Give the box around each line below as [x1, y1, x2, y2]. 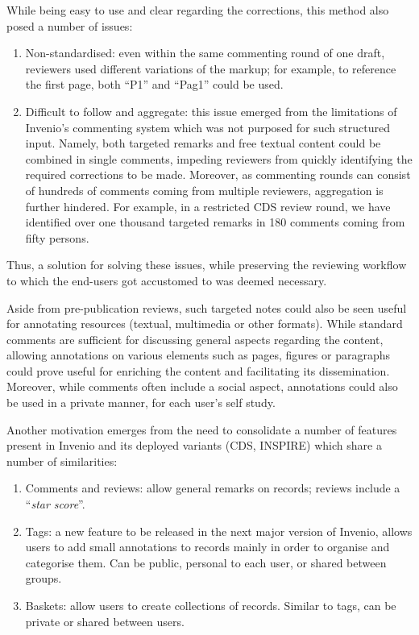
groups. [25, 570, 62, 587]
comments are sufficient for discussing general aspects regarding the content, [6, 330, 384, 347]
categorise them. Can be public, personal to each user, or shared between [25, 554, 387, 571]
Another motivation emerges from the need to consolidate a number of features [6, 421, 397, 438]
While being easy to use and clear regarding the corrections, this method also [6, 2, 389, 18]
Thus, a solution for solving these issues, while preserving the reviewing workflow [6, 256, 407, 273]
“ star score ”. [25, 496, 85, 513]
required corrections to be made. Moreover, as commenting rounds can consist [25, 166, 411, 183]
